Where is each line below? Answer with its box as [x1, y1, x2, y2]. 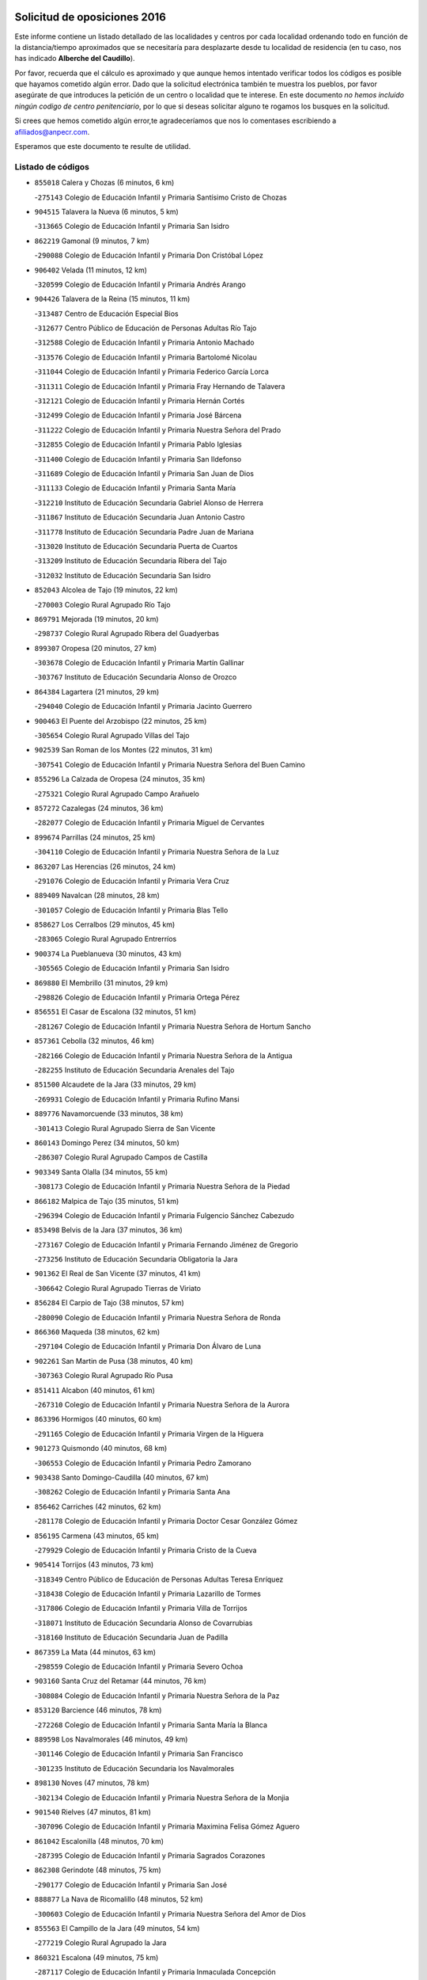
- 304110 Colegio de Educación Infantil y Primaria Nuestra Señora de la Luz [34, 847, 280, 857]
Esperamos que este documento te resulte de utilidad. [14, 142, 191, 151]
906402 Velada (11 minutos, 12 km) [34, 265, 148, 275]
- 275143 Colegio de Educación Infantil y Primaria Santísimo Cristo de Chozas [34, 192, 288, 202]
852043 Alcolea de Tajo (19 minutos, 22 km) [34, 585, 178, 595]
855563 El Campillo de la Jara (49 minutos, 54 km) [34, 1924, 200, 1933]
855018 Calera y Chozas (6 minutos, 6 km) [34, 178, 175, 188]
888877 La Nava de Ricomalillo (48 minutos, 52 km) [34, 1894, 203, 1904]
